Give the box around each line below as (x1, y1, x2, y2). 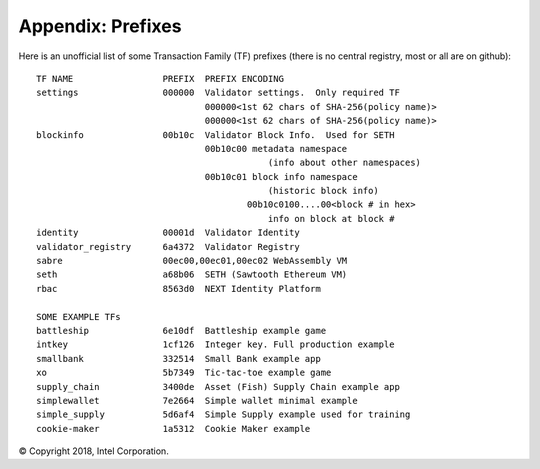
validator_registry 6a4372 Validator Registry (36, 241, 300, 252)
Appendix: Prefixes (18, 15, 182, 37)
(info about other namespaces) (267, 157, 422, 169)
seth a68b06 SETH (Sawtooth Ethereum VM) (36, 269, 348, 280)
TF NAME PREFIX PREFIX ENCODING (36, 73, 285, 84)
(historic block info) (267, 185, 379, 197)
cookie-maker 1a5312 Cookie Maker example (36, 423, 311, 434)
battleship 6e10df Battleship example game (36, 325, 327, 336)
